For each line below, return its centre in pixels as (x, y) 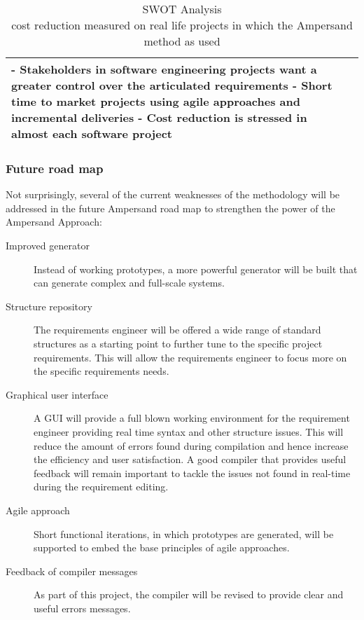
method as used (182, 41)
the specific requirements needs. (101, 371)
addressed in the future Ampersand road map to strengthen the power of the (170, 208)
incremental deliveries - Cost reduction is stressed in (159, 117)
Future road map (55, 168)
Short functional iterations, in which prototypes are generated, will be (184, 533)
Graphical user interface (57, 394)
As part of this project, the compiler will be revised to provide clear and (189, 594)
